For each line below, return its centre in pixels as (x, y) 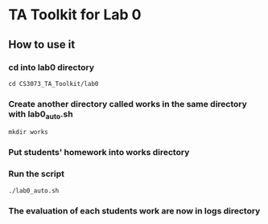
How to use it (42, 45)
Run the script (37, 174)
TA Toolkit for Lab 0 (75, 15)
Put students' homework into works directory (99, 153)
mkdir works (28, 132)
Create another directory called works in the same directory (128, 104)
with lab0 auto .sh (41, 115)
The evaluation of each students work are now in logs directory (134, 210)
